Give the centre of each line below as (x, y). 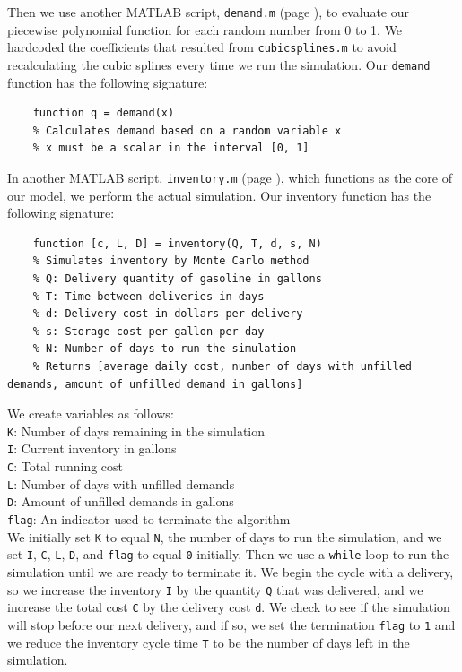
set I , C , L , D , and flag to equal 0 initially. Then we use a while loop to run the (228, 554)
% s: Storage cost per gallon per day (148, 331)
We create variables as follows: (91, 414)
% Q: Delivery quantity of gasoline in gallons (177, 278)
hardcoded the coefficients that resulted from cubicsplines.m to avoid (202, 47)
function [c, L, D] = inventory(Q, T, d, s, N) (177, 243)
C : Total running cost (65, 466)
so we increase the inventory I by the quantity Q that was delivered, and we (215, 589)
